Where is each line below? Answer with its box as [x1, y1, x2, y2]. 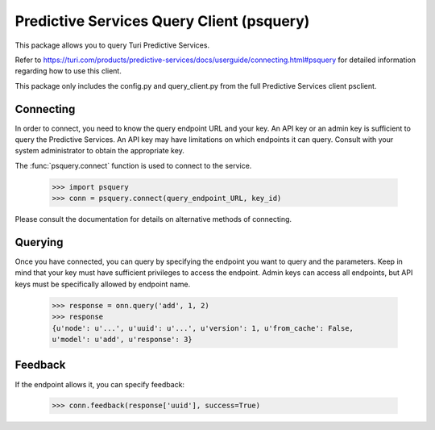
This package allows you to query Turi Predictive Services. [14, 40, 209, 50]
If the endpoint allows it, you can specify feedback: [14, 379, 185, 389]
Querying [14, 235, 64, 249]
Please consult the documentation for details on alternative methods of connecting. [14, 215, 292, 224]
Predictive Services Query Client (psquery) [14, 12, 310, 30]
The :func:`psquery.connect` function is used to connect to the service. [14, 161, 252, 170]
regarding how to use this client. [14, 66, 122, 76]
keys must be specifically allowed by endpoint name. [14, 279, 191, 289]
